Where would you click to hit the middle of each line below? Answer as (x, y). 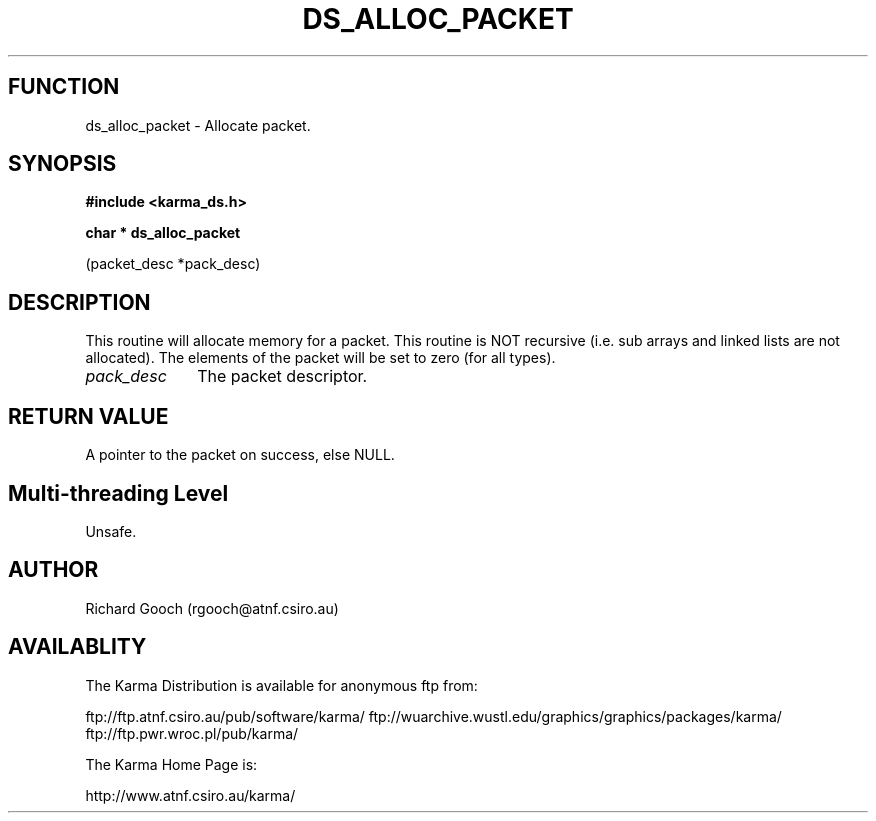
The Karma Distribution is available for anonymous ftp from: (281, 685)
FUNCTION (64, 87)
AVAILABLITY (77, 647)
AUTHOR (53, 570)
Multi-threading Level (118, 493)
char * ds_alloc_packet (163, 233)
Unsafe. (111, 531)
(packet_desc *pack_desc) (173, 264)
